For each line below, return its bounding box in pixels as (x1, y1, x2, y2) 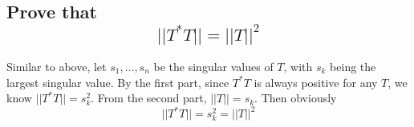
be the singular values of (153, 58, 274, 74)
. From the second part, (91, 89, 207, 106)
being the (330, 58, 376, 74)
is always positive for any (254, 73, 378, 90)
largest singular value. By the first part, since (6, 73, 229, 90)
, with (283, 58, 313, 74)
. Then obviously (254, 89, 337, 106)
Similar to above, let (6, 58, 107, 74)
